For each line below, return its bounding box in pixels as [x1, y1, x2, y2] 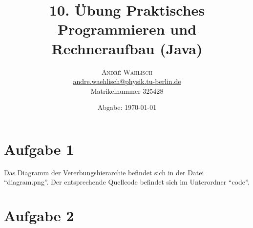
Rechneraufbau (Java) [51, 38, 203, 58]
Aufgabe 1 [4, 139, 74, 159]
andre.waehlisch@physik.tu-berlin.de [73, 76, 181, 86]
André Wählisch [101, 66, 152, 77]
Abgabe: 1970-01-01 [97, 102, 157, 112]
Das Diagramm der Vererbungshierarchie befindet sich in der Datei [4, 167, 204, 177]
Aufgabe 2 [4, 206, 74, 226]
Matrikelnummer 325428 [90, 85, 164, 96]
